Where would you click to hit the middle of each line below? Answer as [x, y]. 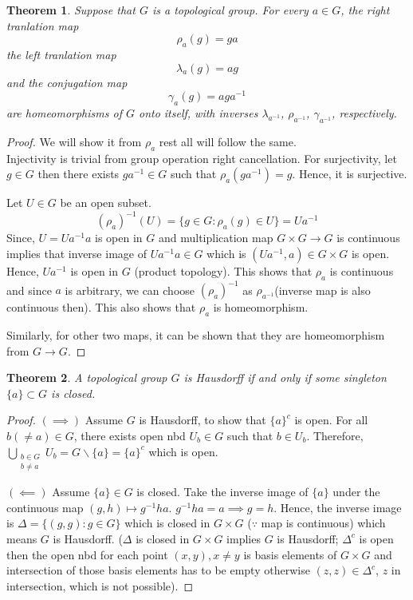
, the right [365, 10]
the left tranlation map [61, 54]
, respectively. [364, 113]
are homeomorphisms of [64, 113]
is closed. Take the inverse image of [222, 492]
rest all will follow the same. [228, 141]
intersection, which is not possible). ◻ [100, 585]
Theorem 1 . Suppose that [71, 10]
